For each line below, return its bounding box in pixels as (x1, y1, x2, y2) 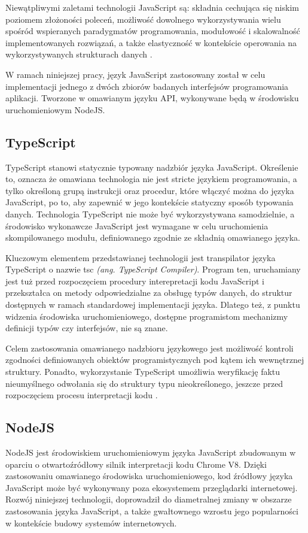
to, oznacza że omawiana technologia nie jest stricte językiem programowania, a (5, 172, 297, 185)
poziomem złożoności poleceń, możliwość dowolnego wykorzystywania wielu (5, 13, 281, 25)
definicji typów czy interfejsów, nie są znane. (5, 322, 168, 334)
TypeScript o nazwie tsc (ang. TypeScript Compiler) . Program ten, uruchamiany (5, 263, 301, 275)
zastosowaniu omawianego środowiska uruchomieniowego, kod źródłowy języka (5, 470, 293, 482)
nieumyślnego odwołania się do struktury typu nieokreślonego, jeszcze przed (5, 377, 283, 389)
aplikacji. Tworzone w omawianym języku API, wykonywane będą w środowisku (5, 92, 299, 104)
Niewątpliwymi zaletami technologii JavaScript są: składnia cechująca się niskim (5, 1, 299, 13)
